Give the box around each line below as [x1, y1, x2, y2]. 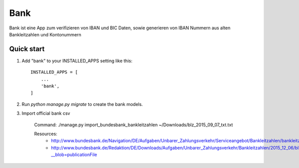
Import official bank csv [21, 110, 70, 116]
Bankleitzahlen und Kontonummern [9, 31, 82, 37]
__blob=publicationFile [51, 152, 97, 158]
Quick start [9, 45, 45, 53]
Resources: [34, 131, 57, 137]
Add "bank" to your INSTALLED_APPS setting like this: [21, 58, 133, 64]
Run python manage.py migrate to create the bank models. [21, 101, 143, 107]
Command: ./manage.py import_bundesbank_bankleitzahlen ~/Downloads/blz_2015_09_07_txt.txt [34, 122, 233, 128]
